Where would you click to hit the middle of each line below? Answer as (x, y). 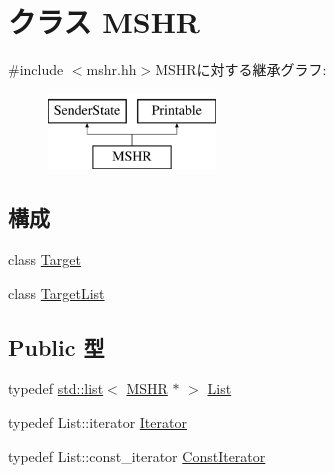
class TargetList (56, 292)
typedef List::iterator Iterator (97, 422)
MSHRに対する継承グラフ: (241, 69)
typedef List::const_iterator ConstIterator (137, 455)
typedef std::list (56, 388)
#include (36, 69)
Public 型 (56, 346)
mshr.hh (111, 69)
